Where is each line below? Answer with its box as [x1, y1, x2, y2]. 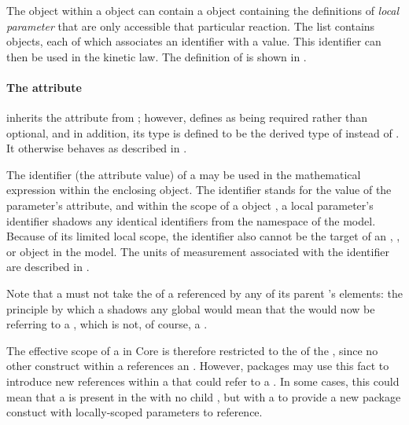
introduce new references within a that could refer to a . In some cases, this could [6, 373, 400, 389]
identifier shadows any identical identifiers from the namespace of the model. [6, 212, 376, 229]
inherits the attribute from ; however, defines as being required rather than [6, 109, 368, 126]
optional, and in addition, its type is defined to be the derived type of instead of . [6, 124, 400, 141]
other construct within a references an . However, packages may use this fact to [6, 357, 389, 374]
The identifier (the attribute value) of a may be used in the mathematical [6, 166, 361, 182]
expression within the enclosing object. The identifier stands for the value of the [6, 181, 392, 198]
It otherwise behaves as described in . [6, 140, 187, 156]
